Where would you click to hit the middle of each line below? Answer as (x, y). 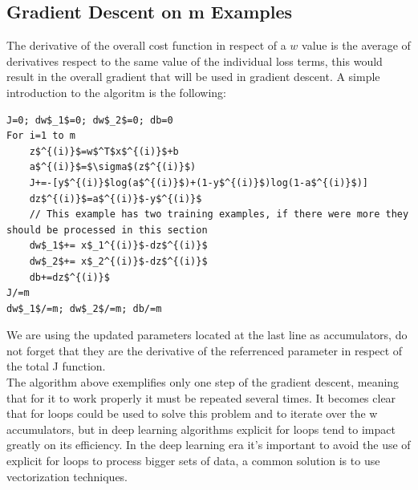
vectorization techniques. (67, 476)
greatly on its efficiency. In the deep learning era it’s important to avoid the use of (209, 445)
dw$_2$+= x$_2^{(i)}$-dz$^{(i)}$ (118, 261)
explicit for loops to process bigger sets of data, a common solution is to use (193, 461)
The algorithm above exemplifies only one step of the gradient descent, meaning (203, 382)
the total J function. (56, 366)
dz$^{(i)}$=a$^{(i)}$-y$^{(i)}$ (116, 198)
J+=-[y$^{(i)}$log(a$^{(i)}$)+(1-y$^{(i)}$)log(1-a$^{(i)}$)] (199, 182)
